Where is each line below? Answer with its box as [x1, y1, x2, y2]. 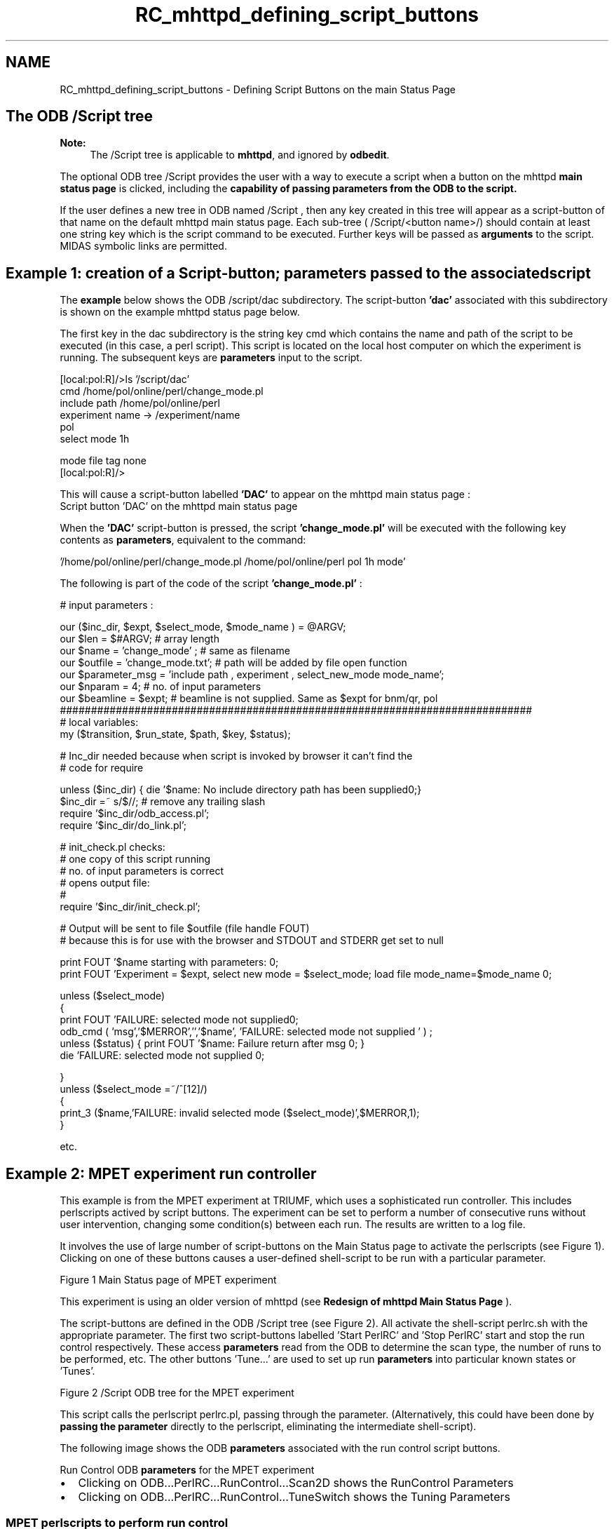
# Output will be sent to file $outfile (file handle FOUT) [60, 922, 310, 935]
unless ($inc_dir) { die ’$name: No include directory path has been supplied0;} [60, 783, 422, 796]
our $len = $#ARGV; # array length [60, 633, 219, 645]
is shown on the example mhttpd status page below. [60, 306, 300, 318]
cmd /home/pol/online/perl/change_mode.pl [60, 385, 264, 398]
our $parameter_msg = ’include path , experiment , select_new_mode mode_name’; [60, 668, 444, 681]
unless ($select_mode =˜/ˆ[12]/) [60, 1083, 207, 1096]
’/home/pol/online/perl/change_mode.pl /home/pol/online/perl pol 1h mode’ [60, 555, 406, 568]
